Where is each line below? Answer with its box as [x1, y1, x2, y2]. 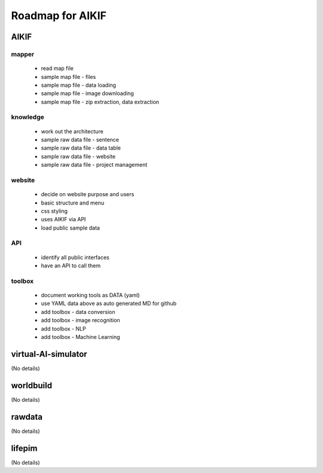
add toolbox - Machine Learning [41, 333, 120, 340]
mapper [11, 50, 35, 58]
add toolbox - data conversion [41, 308, 115, 315]
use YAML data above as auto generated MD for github [41, 300, 176, 307]
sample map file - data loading [41, 81, 117, 89]
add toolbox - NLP [41, 325, 86, 332]
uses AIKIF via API [41, 216, 86, 223]
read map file [41, 65, 74, 72]
